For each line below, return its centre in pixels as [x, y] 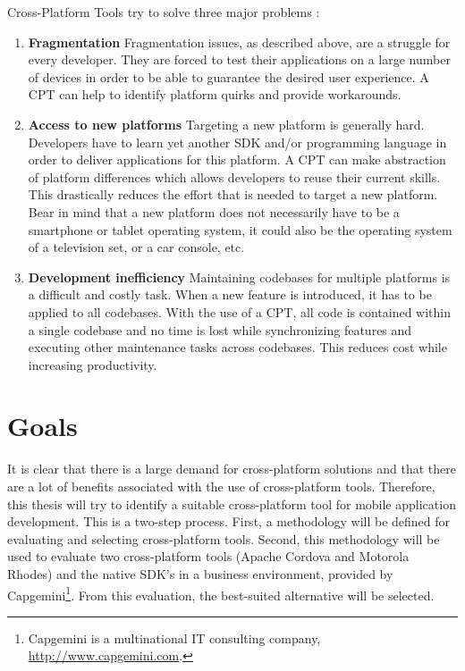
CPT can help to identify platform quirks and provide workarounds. [215, 94]
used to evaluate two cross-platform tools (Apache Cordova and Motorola [208, 556]
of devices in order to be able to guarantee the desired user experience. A [228, 76]
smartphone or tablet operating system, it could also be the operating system [240, 229]
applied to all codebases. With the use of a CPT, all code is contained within [240, 311]
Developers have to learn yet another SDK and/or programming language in [237, 142]
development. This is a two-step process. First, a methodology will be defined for [229, 521]
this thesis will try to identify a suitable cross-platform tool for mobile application [232, 503]
